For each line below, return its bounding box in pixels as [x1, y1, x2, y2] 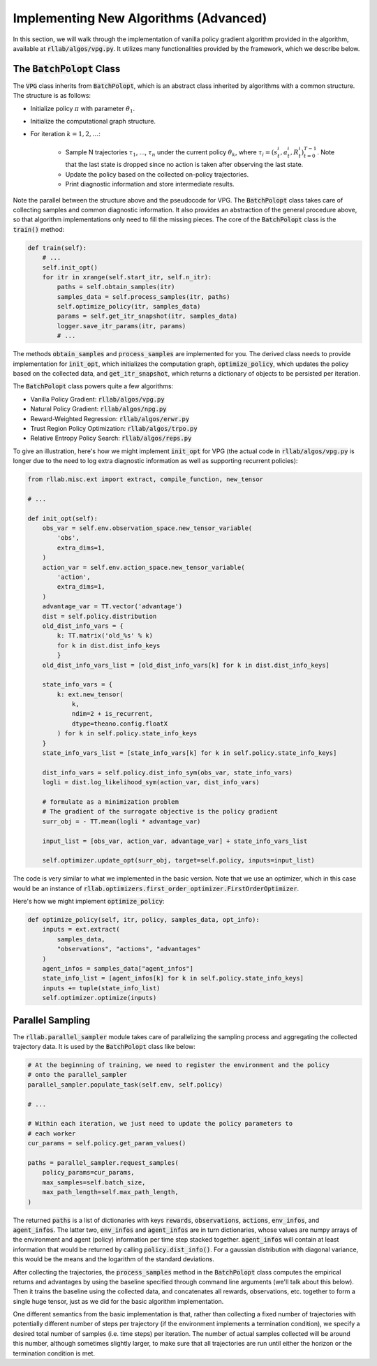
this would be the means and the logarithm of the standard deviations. [13, 1255, 214, 1263]
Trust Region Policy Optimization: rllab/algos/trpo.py [30, 424, 198, 432]
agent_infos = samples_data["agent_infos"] [42, 964, 193, 973]
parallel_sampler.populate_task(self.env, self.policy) [27, 1080, 223, 1089]
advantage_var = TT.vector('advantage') [42, 603, 183, 610]
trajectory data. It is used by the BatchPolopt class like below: [13, 1043, 195, 1051]
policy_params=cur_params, [42, 1168, 135, 1177]
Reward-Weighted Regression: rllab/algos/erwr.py [30, 414, 190, 423]
